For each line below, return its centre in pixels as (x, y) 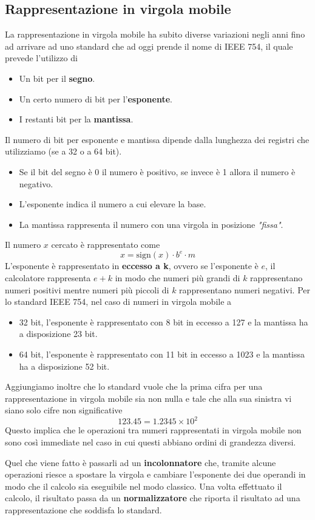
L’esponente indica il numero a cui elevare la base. (113, 204)
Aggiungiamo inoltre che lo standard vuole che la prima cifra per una (134, 386)
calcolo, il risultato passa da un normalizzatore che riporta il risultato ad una (153, 498)
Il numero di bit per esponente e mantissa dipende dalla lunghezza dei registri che (157, 139)
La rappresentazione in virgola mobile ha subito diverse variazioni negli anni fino (155, 34)
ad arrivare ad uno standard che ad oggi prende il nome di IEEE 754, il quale (149, 46)
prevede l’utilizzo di (41, 58)
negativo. (36, 183)
